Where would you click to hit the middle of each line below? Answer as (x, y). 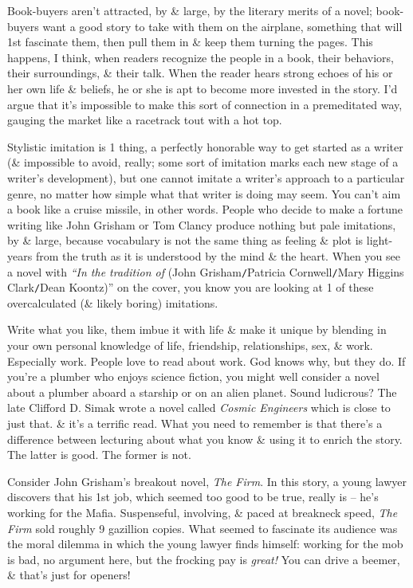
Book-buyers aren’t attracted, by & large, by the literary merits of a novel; (190, 10)
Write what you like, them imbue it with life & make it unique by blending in (197, 329)
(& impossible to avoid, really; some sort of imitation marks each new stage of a (203, 162)
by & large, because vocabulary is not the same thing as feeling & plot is (185, 240)
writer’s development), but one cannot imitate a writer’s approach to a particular (206, 177)
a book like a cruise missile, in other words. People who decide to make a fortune (205, 209)
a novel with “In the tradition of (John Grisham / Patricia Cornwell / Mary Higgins (206, 271)
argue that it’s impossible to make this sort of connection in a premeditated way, (205, 104)
